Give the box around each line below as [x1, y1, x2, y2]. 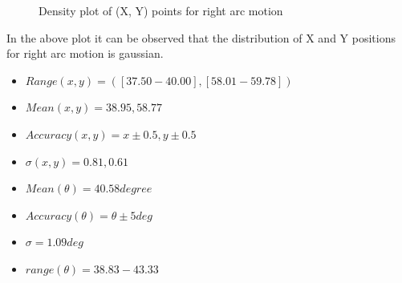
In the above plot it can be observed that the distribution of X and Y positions [6, 29, 396, 46]
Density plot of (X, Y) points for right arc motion [39, 2, 283, 18]
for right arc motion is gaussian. [6, 45, 164, 62]
